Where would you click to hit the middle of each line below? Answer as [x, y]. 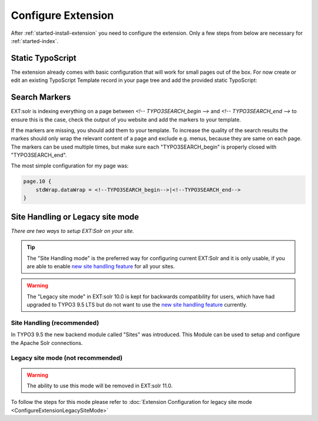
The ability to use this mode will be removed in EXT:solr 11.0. [100, 386]
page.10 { [37, 182]
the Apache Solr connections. [47, 343]
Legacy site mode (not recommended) [67, 358]
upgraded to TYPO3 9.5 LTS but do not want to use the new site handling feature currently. [137, 305]
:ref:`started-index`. [35, 41]
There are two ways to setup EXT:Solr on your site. [73, 231]
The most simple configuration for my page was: [70, 166]
